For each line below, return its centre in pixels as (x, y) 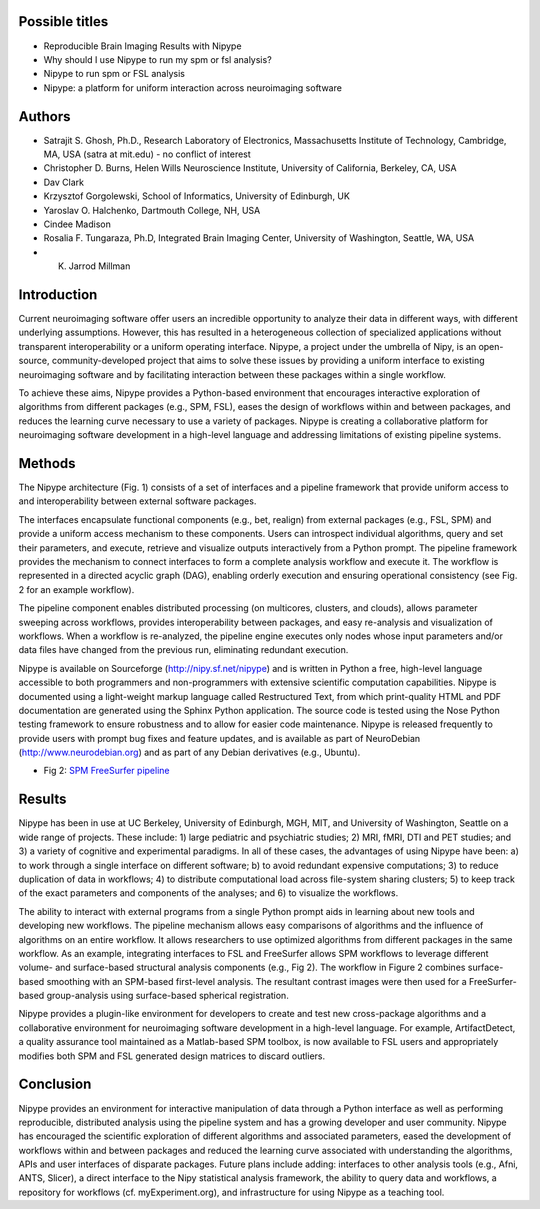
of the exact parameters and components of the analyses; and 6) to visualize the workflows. (208, 893)
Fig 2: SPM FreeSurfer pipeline (106, 771)
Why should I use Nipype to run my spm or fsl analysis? (157, 59)
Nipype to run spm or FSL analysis (114, 74)
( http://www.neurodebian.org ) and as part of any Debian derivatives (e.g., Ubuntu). (189, 752)
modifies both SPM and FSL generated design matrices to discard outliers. (171, 1056)
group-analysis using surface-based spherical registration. (167, 996)
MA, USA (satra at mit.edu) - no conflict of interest (147, 154)
